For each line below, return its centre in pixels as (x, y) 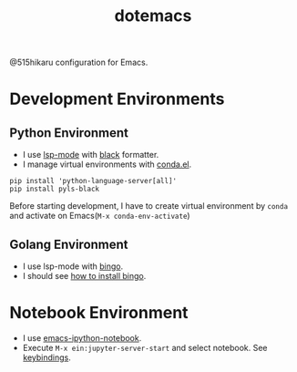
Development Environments (117, 99)
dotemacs (153, 16)
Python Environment (69, 133)
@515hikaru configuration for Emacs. (79, 62)
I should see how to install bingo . (84, 276)
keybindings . (46, 357)
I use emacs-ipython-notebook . (82, 337)
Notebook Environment (99, 313)
